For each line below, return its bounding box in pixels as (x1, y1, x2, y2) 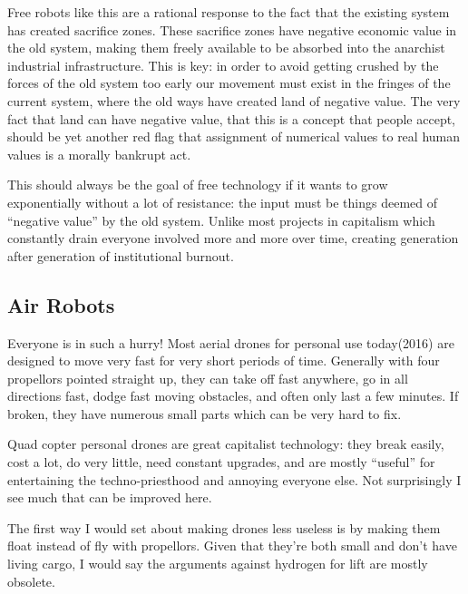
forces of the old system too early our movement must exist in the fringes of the (7, 73, 451, 93)
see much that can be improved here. (7, 488, 212, 507)
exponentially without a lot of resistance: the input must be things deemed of (7, 192, 438, 211)
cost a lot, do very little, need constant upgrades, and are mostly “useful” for (7, 453, 435, 472)
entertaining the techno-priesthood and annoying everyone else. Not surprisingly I (7, 470, 462, 489)
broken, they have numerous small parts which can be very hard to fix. (7, 404, 402, 423)
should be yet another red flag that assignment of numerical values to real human (7, 127, 461, 146)
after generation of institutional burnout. (7, 246, 234, 265)
